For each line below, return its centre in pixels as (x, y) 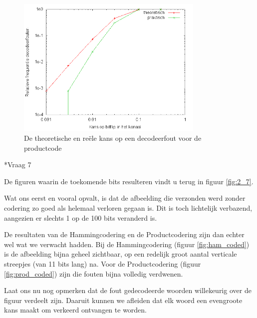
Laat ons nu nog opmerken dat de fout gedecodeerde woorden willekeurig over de (128, 290)
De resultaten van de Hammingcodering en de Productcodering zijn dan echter (124, 234)
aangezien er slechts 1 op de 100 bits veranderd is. (81, 217)
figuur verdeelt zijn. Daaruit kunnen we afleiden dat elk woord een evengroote (123, 300)
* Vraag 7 (18, 164)
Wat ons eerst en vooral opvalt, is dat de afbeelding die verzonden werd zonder (125, 198)
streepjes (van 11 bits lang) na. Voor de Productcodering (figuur (103, 263)
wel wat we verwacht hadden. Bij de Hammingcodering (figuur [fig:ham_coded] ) (127, 244)
